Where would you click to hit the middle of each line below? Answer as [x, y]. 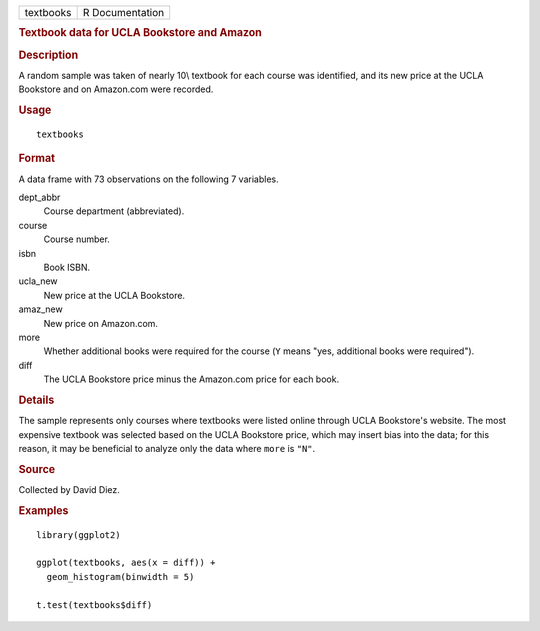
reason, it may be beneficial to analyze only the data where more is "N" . [167, 448]
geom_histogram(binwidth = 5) [120, 576]
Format [36, 158]
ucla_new [38, 281]
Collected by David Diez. [69, 489]
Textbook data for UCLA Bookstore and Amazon [140, 33]
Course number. [76, 239]
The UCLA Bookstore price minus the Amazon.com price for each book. [191, 379]
